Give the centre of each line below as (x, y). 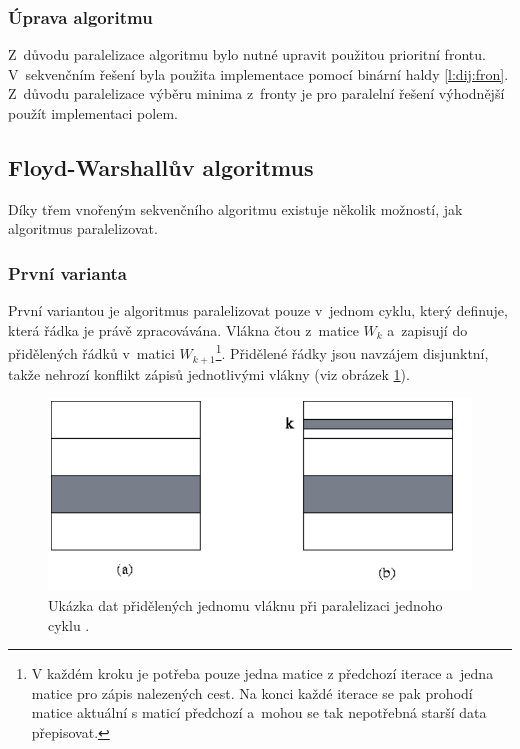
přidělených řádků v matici (91, 353)
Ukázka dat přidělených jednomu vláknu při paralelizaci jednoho (245, 604)
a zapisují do (427, 329)
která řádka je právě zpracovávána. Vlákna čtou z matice (183, 329)
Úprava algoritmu (80, 16)
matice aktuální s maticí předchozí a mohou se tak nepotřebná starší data (259, 712)
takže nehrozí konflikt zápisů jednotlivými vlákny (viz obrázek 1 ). (209, 373)
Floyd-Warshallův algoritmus (161, 166)
